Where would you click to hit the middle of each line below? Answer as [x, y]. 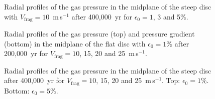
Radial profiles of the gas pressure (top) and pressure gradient [99, 34]
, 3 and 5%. [171, 16]
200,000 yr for [26, 53]
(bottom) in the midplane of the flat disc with [75, 43]
